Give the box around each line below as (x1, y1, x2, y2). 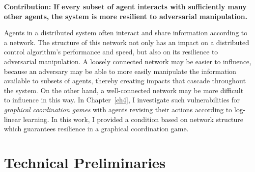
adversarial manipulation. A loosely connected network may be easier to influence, (4, 56, 252, 66)
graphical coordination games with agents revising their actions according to (4, 104, 232, 114)
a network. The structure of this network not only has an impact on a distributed (4, 37, 250, 47)
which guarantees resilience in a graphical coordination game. (4, 123, 189, 134)
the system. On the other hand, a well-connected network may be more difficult (4, 85, 244, 95)
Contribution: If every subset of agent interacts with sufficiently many (4, 1, 247, 11)
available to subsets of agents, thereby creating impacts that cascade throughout (4, 75, 246, 86)
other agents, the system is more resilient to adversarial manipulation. (4, 11, 248, 21)
